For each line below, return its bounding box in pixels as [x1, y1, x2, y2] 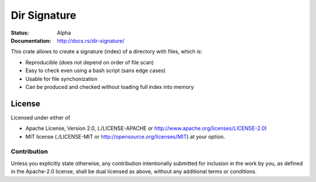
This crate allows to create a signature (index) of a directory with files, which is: [11, 48, 202, 55]
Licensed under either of [11, 114, 70, 121]
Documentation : [11, 37, 51, 44]
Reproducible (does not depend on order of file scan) [25, 59, 154, 66]
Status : [11, 29, 29, 36]
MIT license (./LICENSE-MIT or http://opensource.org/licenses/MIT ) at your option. [25, 133, 225, 140]
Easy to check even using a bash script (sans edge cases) [25, 67, 166, 74]
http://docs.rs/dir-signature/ [57, 37, 125, 44]
